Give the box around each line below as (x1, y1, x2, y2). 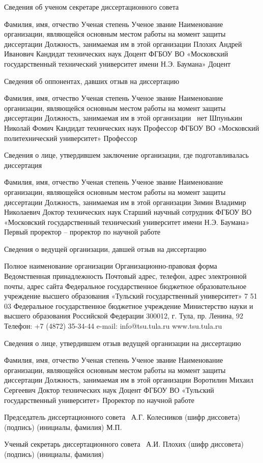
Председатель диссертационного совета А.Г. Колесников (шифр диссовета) (4, 412, 241, 422)
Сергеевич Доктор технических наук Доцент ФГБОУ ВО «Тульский (4, 385, 214, 395)
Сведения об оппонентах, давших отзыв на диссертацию (4, 75, 180, 86)
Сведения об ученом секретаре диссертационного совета (4, 2, 179, 12)
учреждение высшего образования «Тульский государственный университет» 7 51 (4, 291, 257, 301)
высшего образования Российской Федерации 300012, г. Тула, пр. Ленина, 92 (4, 310, 243, 321)
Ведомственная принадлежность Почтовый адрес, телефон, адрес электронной (4, 271, 247, 281)
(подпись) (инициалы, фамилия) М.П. (4, 421, 122, 432)
